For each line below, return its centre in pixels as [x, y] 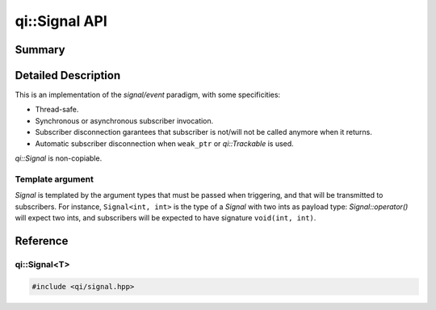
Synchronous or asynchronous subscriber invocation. [124, 120]
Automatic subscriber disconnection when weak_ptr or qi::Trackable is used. [164, 143]
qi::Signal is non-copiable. [59, 158]
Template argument [55, 179]
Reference [42, 241]
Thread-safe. [57, 110]
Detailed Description [68, 75]
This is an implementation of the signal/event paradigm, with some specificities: [148, 95]
